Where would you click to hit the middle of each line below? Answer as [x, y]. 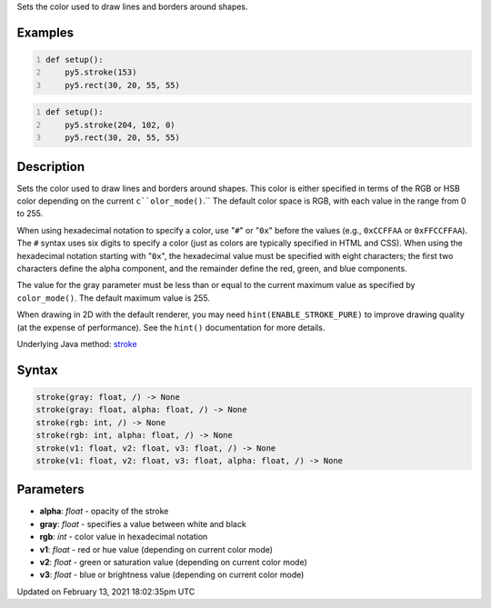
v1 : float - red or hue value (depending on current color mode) [156, 549]
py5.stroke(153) [101, 72]
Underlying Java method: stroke [77, 344]
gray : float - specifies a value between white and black [143, 523]
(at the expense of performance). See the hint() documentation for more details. [171, 327]
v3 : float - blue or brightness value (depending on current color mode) [172, 575]
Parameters [50, 489]
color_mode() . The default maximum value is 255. [114, 298]
